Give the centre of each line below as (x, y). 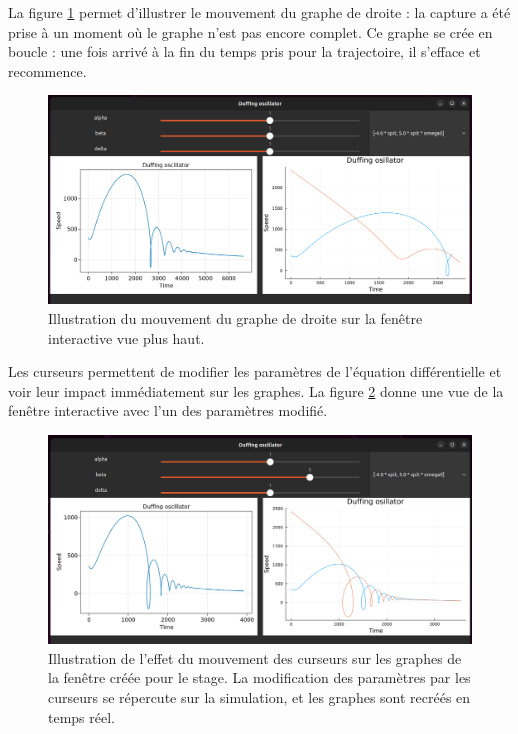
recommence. (47, 70)
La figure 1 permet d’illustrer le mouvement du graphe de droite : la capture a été (259, 12)
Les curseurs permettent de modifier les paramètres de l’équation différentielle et (255, 371)
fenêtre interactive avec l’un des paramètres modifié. (168, 410)
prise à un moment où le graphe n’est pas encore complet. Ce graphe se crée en (250, 31)
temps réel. (81, 716)
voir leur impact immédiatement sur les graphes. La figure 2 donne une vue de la (256, 390)
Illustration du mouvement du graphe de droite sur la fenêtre (235, 318)
